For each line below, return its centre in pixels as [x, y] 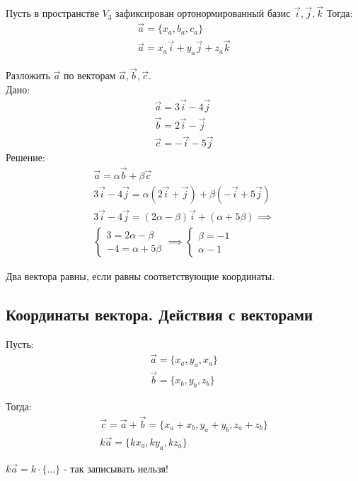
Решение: [25, 157]
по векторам [89, 75]
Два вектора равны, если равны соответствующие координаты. [140, 276]
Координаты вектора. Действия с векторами [160, 314]
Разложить [28, 75]
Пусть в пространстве [52, 13]
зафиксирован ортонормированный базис [203, 13]
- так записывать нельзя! [116, 468]
